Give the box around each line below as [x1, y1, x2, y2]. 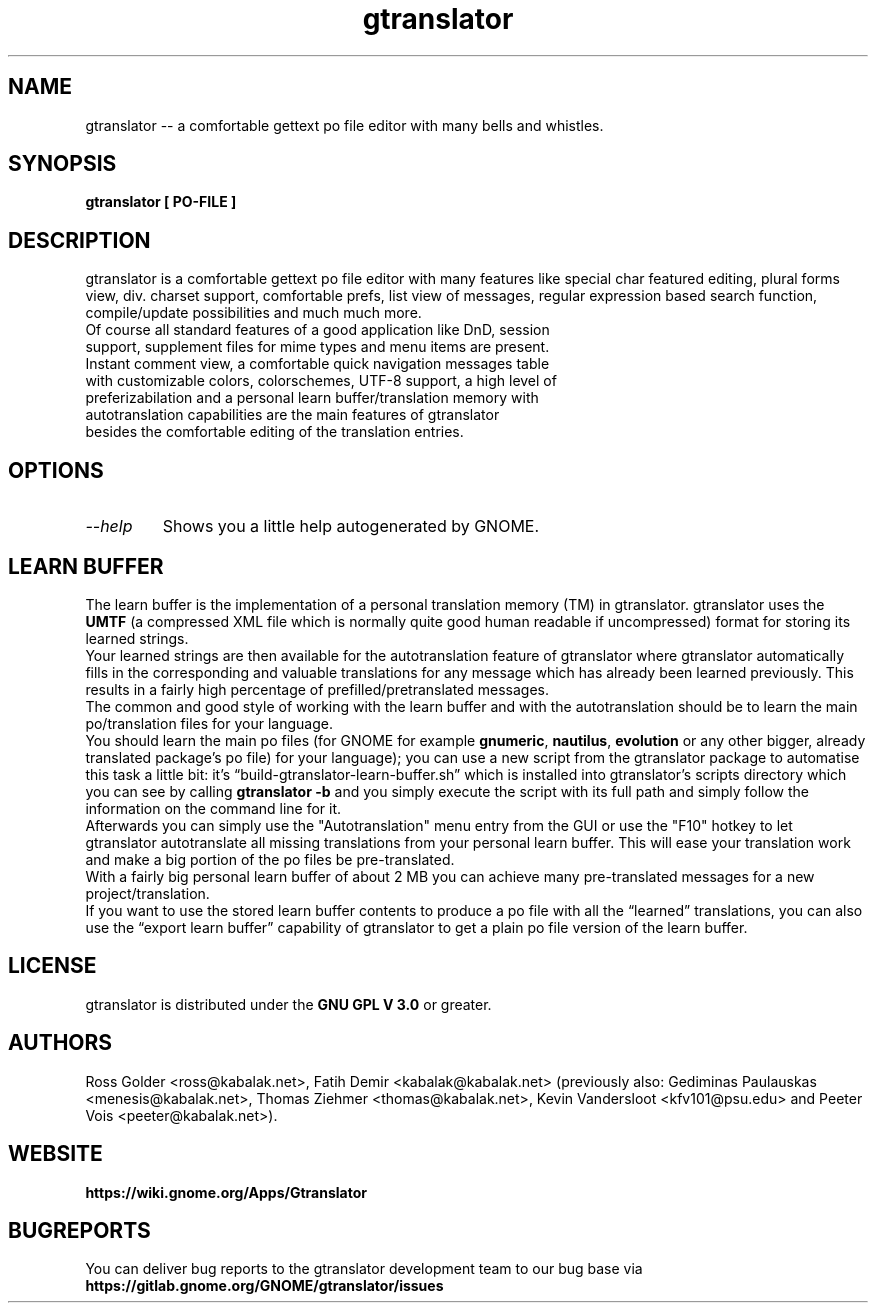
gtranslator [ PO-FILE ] [85, 193, 237, 211]
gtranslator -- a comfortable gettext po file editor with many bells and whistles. [85, 116, 604, 134]
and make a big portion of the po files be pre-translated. [85, 850, 455, 868]
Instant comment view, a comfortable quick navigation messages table [85, 355, 550, 373]
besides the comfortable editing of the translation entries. [85, 423, 464, 441]
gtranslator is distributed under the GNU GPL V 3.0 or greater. [85, 995, 492, 1013]
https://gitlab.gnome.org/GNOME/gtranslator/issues [85, 1277, 444, 1295]
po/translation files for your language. [85, 714, 333, 732]
